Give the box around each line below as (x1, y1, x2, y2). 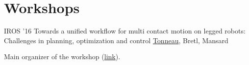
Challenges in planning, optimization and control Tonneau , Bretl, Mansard (4, 35, 228, 45)
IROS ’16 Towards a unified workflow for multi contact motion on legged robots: (4, 26, 246, 36)
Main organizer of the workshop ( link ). (4, 51, 121, 62)
